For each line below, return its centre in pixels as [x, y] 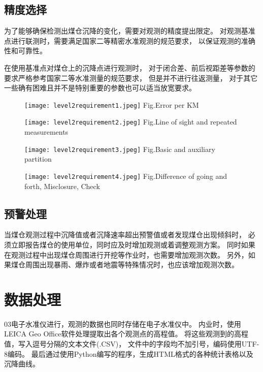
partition [38, 159]
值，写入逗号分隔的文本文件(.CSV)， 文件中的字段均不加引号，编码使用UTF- [132, 344]
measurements [46, 132]
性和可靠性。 [25, 51]
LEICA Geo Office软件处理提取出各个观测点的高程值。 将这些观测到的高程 [126, 334]
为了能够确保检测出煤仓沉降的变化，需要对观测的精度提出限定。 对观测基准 [130, 31]
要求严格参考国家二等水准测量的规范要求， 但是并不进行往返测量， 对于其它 [131, 77]
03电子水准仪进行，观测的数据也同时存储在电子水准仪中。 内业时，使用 [123, 323]
